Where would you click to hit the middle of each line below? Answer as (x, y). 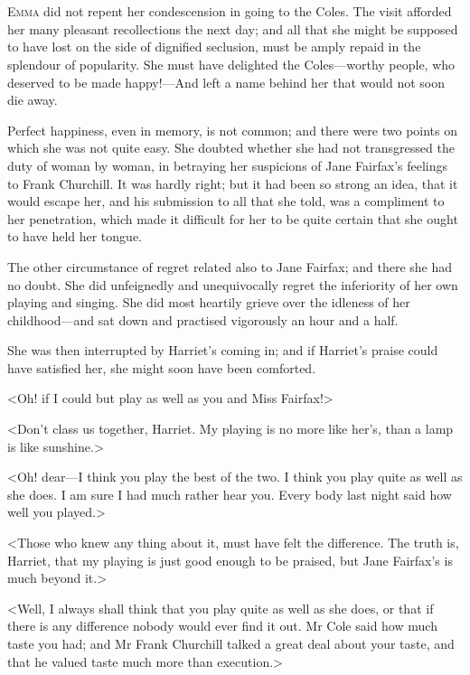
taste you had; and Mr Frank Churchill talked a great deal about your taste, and (231, 643)
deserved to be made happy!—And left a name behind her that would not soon (226, 82)
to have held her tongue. (75, 236)
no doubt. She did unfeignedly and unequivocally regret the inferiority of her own (233, 284)
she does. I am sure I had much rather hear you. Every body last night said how (230, 494)
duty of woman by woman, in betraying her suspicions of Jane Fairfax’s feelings (228, 165)
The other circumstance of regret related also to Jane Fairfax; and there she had (230, 266)
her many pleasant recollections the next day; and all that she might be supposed (233, 28)
